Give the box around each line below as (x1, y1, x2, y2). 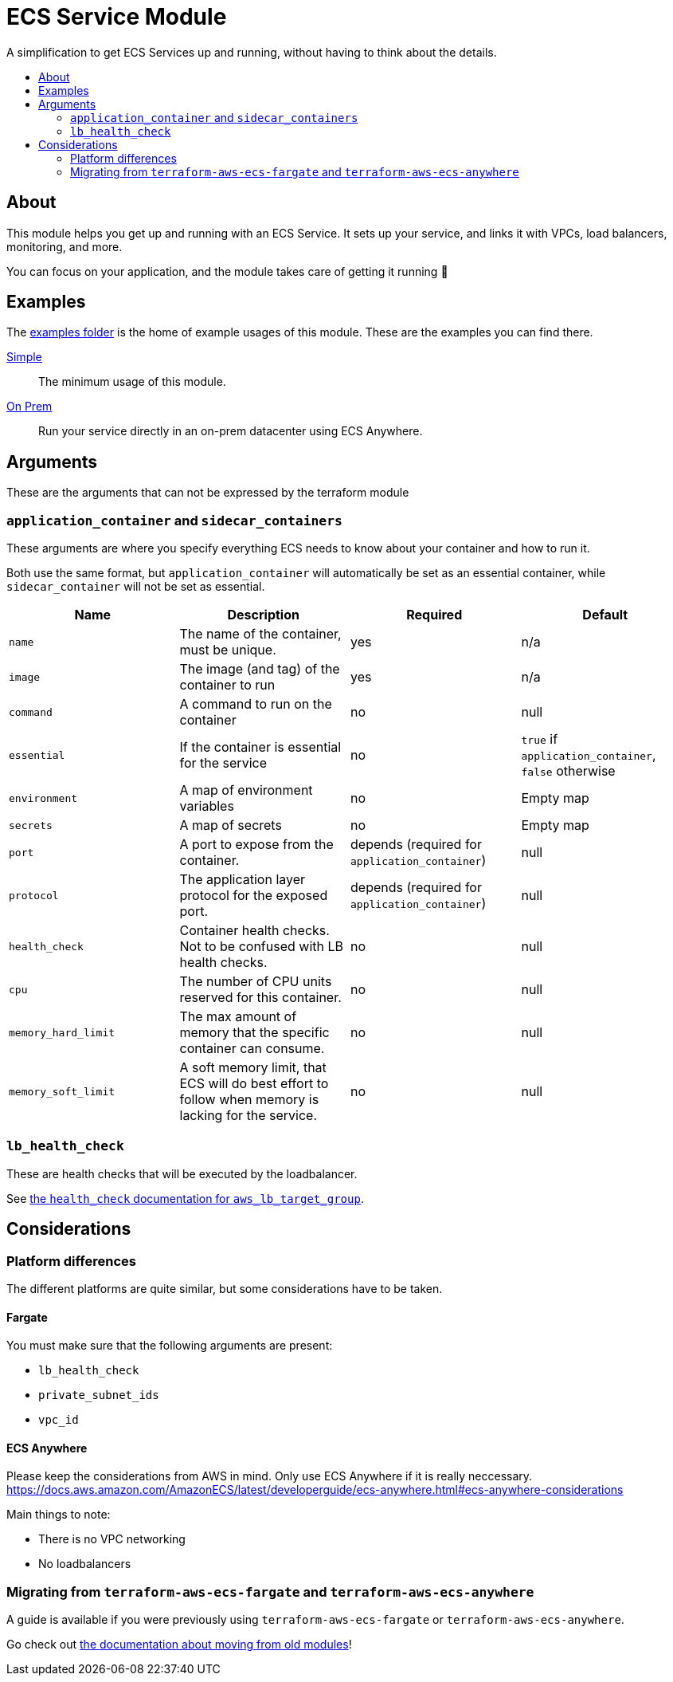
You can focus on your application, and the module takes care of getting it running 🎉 (6, 264, 448, 278)
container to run (179, 677, 276, 694)
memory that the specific (179, 1024, 330, 1041)
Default (582, 607, 628, 623)
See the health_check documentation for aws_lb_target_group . (6, 1191, 364, 1205)
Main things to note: (6, 1507, 111, 1522)
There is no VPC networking (38, 1532, 186, 1546)
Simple (6, 350, 42, 364)
